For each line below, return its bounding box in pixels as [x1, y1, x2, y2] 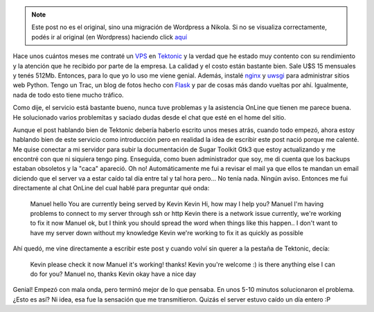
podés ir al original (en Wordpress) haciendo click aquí [31, 33, 187, 41]
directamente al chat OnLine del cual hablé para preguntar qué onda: [12, 184, 210, 192]
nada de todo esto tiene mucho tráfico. [12, 91, 124, 99]
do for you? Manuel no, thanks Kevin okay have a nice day [30, 270, 197, 278]
